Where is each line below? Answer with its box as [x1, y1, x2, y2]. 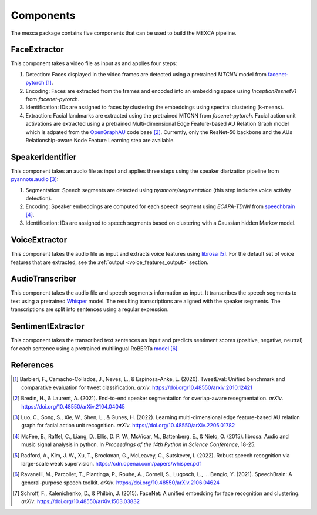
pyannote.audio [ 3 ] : [11, 176, 59, 183]
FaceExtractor [11, 45, 64, 55]
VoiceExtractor [11, 235, 68, 245]
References [11, 360, 54, 370]
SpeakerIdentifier [11, 152, 77, 162]
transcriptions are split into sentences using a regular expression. [11, 306, 169, 313]
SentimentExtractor [11, 321, 85, 332]
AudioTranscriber [11, 274, 77, 284]
